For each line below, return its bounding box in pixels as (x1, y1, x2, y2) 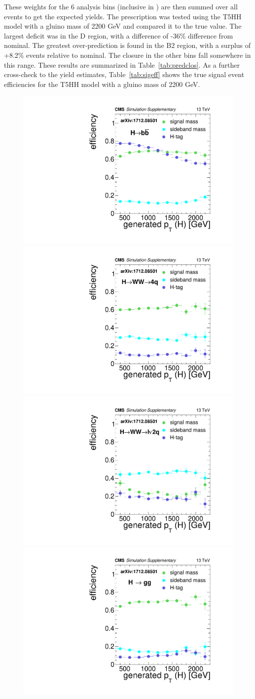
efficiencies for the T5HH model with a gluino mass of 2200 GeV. (4, 79, 200, 89)
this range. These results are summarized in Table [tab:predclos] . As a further (4, 59, 240, 70)
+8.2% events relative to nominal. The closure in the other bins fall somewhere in (4, 49, 251, 60)
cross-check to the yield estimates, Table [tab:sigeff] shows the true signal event (4, 69, 245, 80)
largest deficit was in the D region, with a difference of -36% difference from (4, 30, 233, 41)
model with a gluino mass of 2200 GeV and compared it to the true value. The (4, 21, 242, 31)
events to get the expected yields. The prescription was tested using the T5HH (4, 11, 242, 21)
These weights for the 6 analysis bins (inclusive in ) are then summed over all (4, 1, 238, 11)
